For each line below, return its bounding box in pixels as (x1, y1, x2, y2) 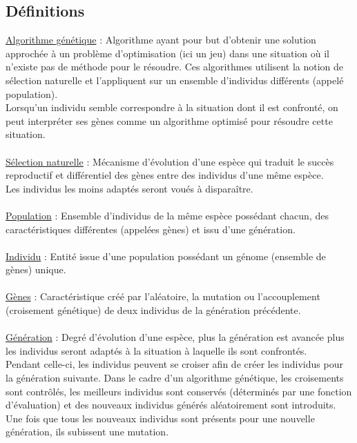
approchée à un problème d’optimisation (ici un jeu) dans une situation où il (6, 46, 329, 60)
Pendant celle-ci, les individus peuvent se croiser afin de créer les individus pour (6, 357, 343, 371)
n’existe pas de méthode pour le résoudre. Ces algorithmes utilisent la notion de (6, 59, 344, 74)
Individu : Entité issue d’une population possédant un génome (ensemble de (6, 248, 326, 263)
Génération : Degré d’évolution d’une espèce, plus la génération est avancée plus (6, 330, 345, 344)
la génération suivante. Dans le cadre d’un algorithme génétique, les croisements (6, 371, 344, 385)
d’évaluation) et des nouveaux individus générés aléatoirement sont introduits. (6, 397, 336, 412)
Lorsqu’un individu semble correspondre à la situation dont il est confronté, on (6, 100, 338, 115)
